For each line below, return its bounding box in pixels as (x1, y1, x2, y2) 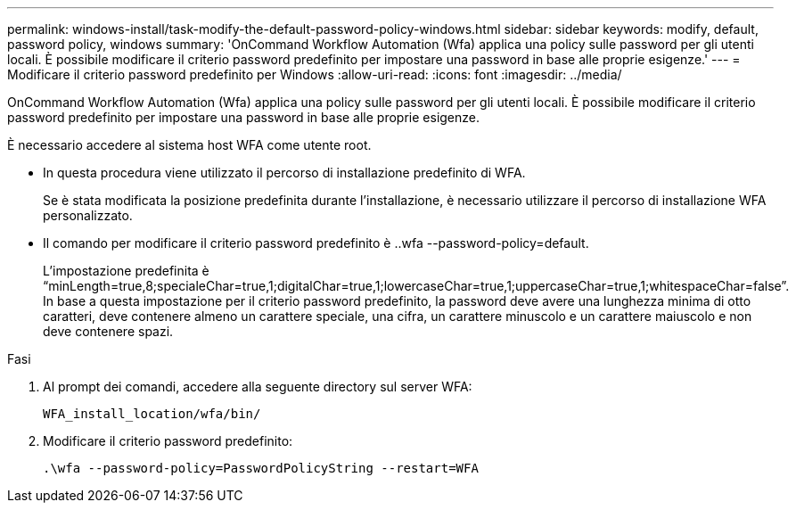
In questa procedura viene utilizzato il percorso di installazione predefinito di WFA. (43, 165, 526, 180)
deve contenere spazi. (43, 324, 174, 339)
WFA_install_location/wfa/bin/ (43, 407, 261, 421)
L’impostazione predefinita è (43, 263, 209, 278)
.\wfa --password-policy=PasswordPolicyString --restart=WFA (43, 461, 479, 475)
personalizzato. (43, 208, 133, 223)
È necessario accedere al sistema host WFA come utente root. (7, 137, 372, 152)
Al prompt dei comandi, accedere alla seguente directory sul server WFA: (43, 379, 472, 394)
